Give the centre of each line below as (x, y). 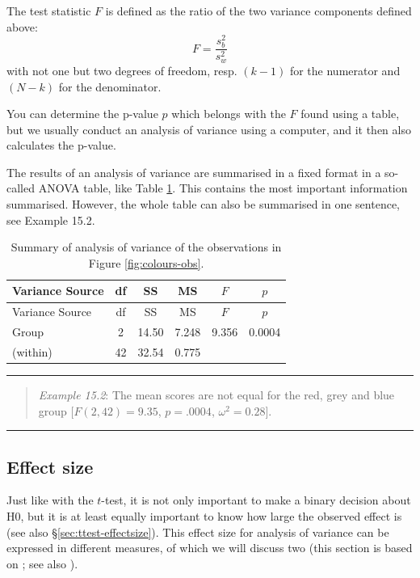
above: (22, 26)
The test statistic (49, 11)
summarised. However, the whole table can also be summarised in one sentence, (204, 204)
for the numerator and (345, 70)
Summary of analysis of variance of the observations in (146, 247)
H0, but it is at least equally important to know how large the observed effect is (204, 516)
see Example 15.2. (51, 219)
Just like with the (50, 500)
